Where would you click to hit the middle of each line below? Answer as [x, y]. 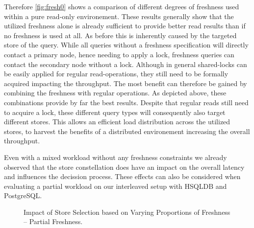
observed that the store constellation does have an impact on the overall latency [124, 167]
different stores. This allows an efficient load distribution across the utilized [117, 122]
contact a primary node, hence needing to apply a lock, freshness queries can [119, 54]
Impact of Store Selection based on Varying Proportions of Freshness [127, 212]
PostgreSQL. [23, 195]
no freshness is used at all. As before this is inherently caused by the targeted [120, 35]
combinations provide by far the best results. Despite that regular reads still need [126, 102]
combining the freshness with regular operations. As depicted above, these [115, 93]
